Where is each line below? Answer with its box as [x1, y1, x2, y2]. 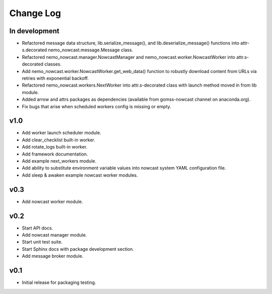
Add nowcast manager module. [22, 232, 87, 238]
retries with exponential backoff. [22, 76, 89, 82]
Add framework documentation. [22, 151, 88, 157]
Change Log [9, 8, 61, 19]
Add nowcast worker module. [22, 198, 83, 204]
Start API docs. [22, 225, 53, 231]
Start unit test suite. [22, 239, 63, 245]
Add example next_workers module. [22, 158, 97, 164]
